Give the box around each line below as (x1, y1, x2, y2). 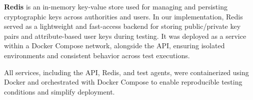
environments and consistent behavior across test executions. (4, 50, 190, 60)
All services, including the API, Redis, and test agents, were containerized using (4, 67, 249, 77)
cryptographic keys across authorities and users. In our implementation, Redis (4, 11, 243, 21)
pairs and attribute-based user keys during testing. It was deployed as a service (4, 30, 246, 41)
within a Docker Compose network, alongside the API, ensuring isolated (4, 40, 225, 51)
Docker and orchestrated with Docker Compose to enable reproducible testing (4, 77, 242, 87)
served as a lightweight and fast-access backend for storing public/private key (4, 21, 241, 31)
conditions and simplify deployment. (4, 86, 115, 97)
